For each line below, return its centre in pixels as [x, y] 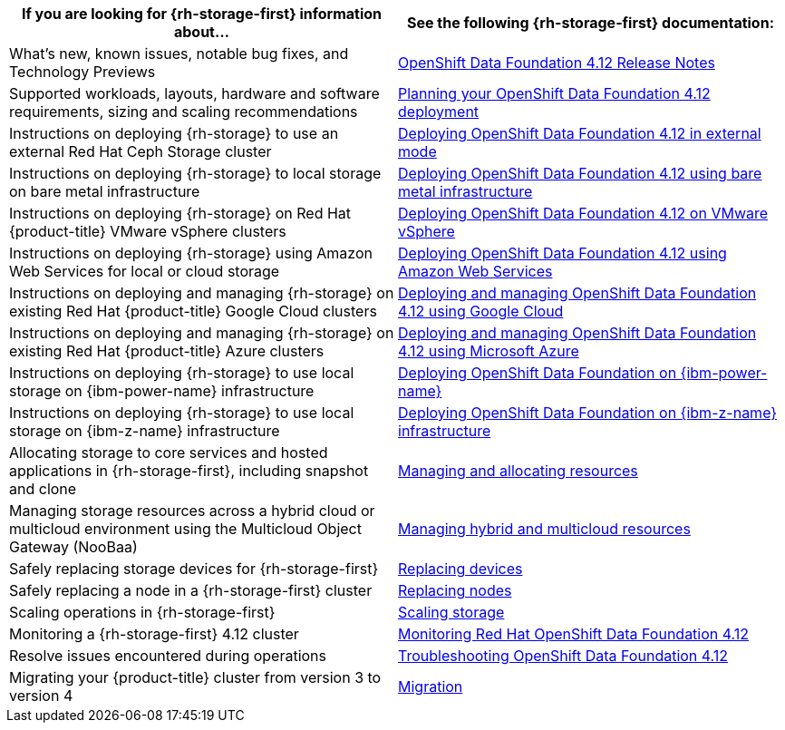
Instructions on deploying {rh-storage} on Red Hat [180, 213]
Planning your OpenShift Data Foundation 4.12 [554, 93]
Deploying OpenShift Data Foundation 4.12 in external [580, 133]
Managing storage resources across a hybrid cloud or [192, 511]
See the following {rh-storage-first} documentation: [591, 23]
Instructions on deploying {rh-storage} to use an [174, 133]
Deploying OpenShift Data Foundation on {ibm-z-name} [588, 413]
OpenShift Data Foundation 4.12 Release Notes [557, 63]
